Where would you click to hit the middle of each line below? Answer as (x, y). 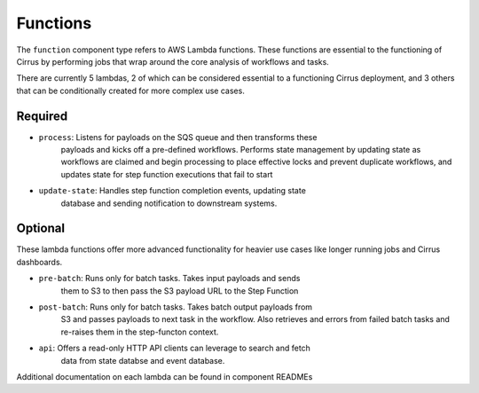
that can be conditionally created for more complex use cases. (131, 90)
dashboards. (39, 262)
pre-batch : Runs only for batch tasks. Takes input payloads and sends (169, 279)
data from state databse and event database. (143, 360)
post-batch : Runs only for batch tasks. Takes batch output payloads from (176, 307)
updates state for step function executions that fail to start (167, 174)
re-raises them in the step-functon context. (140, 332)
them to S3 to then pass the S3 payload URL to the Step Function (180, 291)
